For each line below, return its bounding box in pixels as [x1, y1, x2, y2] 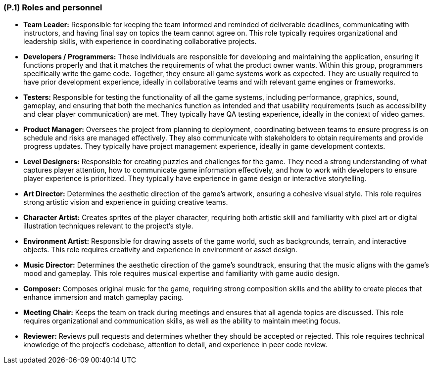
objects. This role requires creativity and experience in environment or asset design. [23, 245, 297, 254]
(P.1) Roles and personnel [3, 2, 102, 12]
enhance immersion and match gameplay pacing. [23, 293, 184, 302]
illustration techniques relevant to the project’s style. [23, 222, 193, 230]
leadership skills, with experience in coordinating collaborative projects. [23, 37, 257, 46]
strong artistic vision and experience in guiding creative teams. [23, 198, 228, 207]
